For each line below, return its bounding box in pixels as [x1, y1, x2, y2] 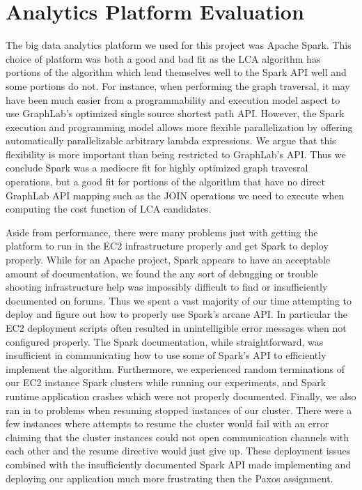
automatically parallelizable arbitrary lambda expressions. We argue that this [6, 133, 336, 148]
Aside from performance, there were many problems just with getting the [6, 224, 318, 239]
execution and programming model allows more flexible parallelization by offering [6, 119, 353, 134]
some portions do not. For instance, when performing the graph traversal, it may [6, 78, 350, 93]
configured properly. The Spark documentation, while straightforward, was [6, 334, 324, 349]
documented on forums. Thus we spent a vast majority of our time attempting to [6, 293, 352, 307]
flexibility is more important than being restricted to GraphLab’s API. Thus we [6, 146, 346, 161]
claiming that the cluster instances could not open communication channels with [6, 429, 349, 444]
